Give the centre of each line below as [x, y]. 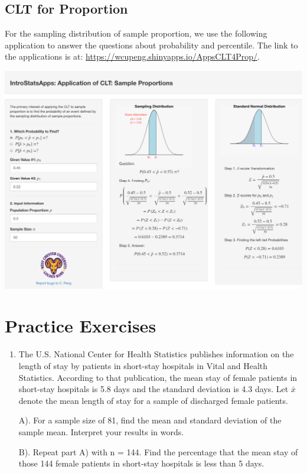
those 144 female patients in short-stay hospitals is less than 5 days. [141, 463]
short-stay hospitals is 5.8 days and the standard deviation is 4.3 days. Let [153, 389]
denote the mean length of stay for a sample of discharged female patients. [153, 400]
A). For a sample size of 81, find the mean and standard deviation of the [150, 420]
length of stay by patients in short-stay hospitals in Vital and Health [143, 365]
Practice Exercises [81, 326]
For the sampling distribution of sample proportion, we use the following [136, 33]
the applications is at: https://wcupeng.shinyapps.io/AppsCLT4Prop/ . [132, 56]
